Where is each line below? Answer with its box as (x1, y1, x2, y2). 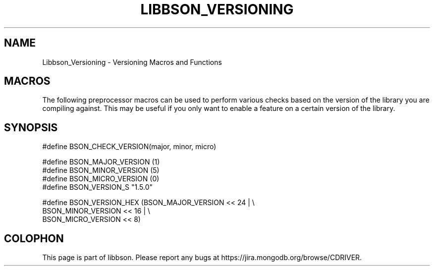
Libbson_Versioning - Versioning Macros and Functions (42, 57, 222, 66)
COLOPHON (4, 232, 64, 245)
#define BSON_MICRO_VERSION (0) (42, 174, 160, 183)
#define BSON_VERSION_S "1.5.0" (42, 183, 153, 192)
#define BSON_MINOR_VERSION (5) (42, 166, 160, 175)
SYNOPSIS (4, 121, 58, 134)
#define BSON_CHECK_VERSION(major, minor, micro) (42, 142, 217, 151)
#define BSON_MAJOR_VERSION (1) (42, 158, 160, 166)
